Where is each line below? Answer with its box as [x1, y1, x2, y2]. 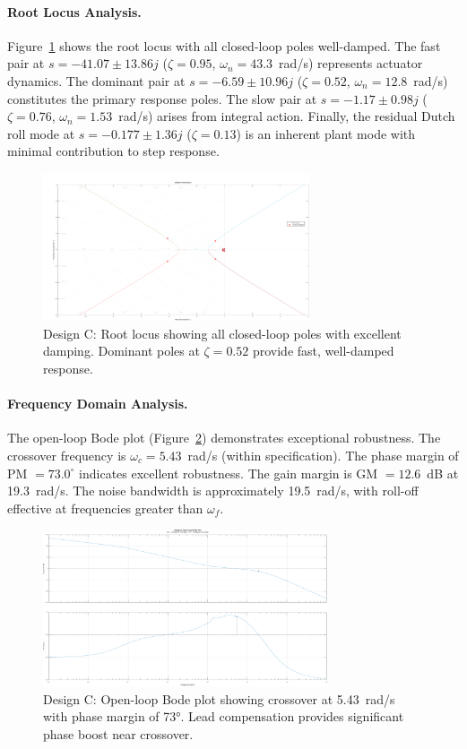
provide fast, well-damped [252, 341, 394, 360]
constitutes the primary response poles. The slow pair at [7, 89, 317, 108]
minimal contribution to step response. [7, 142, 220, 160]
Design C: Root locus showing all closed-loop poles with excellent [43, 323, 402, 342]
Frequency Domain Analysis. [7, 394, 188, 413]
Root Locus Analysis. [7, 2, 142, 21]
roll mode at [7, 124, 75, 142]
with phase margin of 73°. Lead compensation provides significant [43, 707, 404, 726]
